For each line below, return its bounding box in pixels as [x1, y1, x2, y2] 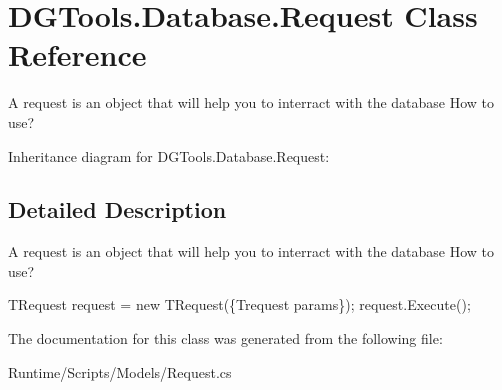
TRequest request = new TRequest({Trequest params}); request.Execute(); [8, 294, 471, 315]
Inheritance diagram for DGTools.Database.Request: [8, 145, 330, 166]
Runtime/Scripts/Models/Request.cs [8, 361, 232, 382]
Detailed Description [8, 194, 227, 225]
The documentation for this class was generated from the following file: [8, 328, 443, 349]
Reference [8, 34, 147, 75]
